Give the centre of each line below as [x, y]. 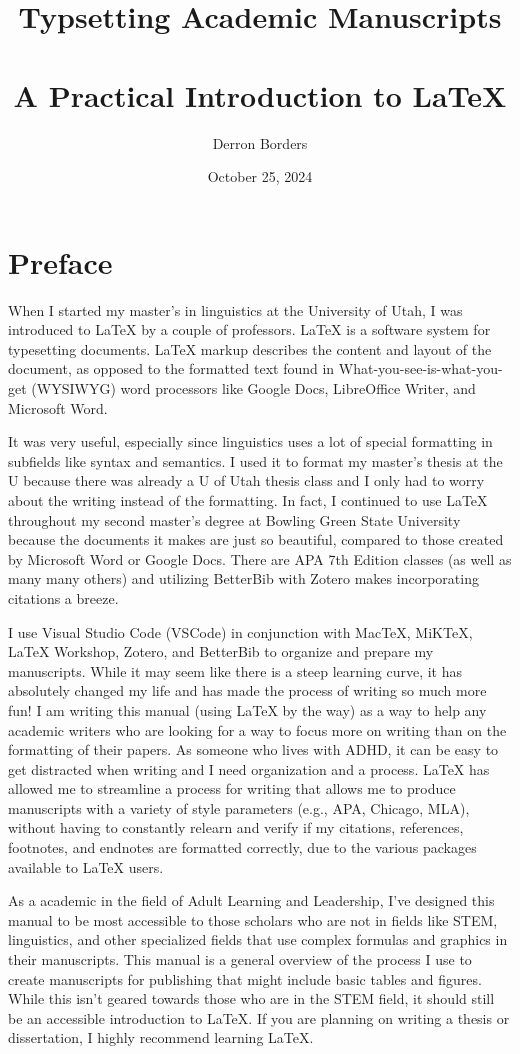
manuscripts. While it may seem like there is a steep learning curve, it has [235, 670]
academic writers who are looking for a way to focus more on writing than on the [257, 729]
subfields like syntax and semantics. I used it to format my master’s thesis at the [255, 460]
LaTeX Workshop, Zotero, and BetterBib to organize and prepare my [221, 651]
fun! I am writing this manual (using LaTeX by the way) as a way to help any [247, 709]
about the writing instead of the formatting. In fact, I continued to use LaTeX [248, 499]
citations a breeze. [63, 597]
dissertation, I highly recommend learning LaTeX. [161, 1037]
